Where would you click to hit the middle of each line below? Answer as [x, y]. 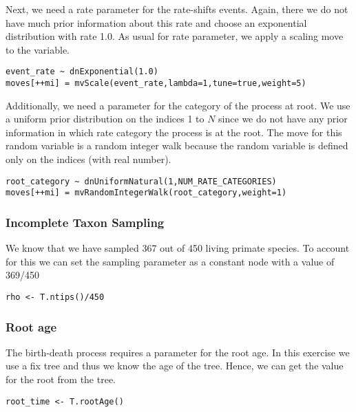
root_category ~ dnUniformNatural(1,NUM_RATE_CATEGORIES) [141, 181]
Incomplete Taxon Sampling [85, 222]
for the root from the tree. [61, 379]
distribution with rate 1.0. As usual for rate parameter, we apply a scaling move [175, 36]
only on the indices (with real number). [88, 159]
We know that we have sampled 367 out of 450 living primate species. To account [178, 248]
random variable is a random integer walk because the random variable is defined [177, 145]
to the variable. [38, 49]
